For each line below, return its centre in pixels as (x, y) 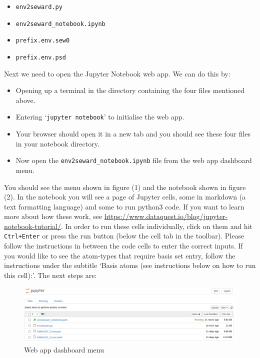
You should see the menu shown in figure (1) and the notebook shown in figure (125, 187)
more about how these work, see (53, 216)
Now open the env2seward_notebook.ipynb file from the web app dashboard (134, 160)
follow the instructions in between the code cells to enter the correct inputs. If (123, 246)
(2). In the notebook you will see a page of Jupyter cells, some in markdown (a (125, 197)
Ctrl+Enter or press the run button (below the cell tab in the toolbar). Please (124, 236)
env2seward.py (39, 7)
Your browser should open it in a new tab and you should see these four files (133, 134)
